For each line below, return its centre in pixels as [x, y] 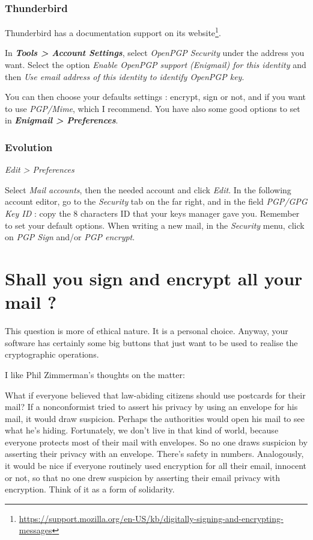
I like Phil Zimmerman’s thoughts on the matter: [95, 374]
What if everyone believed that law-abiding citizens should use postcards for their [155, 395]
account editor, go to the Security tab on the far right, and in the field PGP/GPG [156, 201]
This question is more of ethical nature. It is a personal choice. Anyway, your [147, 331]
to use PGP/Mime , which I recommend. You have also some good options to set [153, 108]
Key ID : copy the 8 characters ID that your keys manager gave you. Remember [152, 213]
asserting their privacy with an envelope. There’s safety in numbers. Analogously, [154, 454]
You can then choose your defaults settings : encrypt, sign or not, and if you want [156, 97]
